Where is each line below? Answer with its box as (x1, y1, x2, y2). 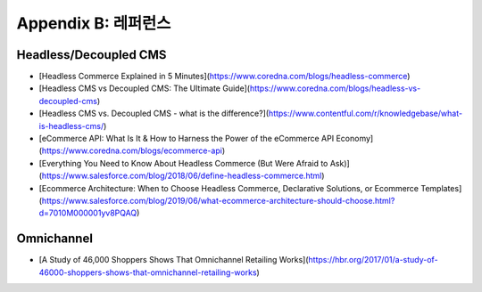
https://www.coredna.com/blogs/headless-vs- (249, 83, 421, 93)
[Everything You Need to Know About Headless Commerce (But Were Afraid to (38, 158, 328, 168)
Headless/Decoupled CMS (16, 47, 167, 62)
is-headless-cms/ (38, 120, 104, 131)
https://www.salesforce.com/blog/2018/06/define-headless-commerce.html (41, 170, 322, 182)
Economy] (336, 134, 374, 144)
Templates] (420, 182, 462, 193)
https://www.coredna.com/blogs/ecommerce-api (41, 145, 223, 156)
